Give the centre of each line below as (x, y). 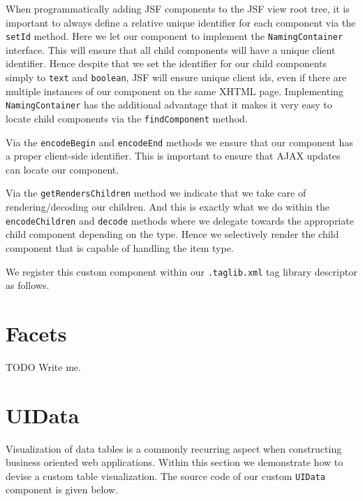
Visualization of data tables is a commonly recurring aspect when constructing (174, 448)
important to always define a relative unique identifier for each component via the (181, 22)
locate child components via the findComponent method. (127, 118)
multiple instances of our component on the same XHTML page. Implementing (175, 91)
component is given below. (62, 489)
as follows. (28, 285)
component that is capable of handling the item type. (120, 247)
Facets (36, 333)
